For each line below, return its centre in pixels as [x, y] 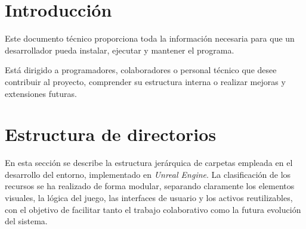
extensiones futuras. [41, 93]
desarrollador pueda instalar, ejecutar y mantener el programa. [120, 50]
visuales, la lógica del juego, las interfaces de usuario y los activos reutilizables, [149, 197]
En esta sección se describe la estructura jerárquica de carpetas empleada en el [149, 163]
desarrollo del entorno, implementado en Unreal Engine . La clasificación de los [148, 174]
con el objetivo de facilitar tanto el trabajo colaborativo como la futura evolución [153, 209]
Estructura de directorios [111, 134]
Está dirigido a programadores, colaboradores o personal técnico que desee [141, 70]
